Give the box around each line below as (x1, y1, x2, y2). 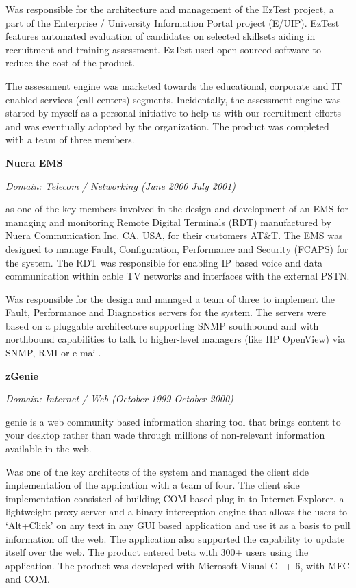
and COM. (5, 572, 50, 586)
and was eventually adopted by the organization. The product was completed (5, 119, 329, 133)
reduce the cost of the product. (5, 56, 136, 70)
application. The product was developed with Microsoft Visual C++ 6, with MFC (5, 558, 350, 572)
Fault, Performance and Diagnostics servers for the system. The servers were (5, 305, 327, 319)
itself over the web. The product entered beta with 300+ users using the (5, 545, 309, 559)
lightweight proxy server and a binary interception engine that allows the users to (5, 504, 348, 519)
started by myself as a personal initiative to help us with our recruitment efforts (5, 106, 341, 120)
